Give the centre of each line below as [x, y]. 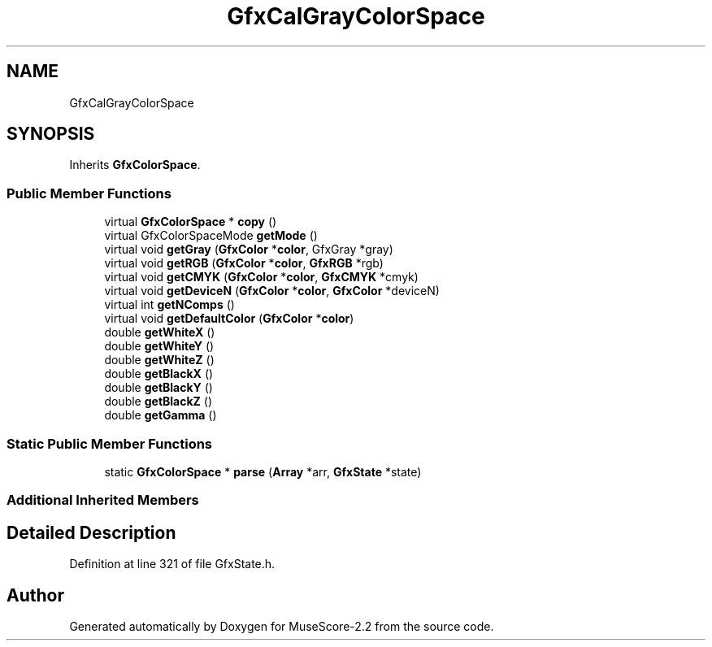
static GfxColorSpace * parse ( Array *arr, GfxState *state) [263, 471]
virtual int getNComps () [169, 305]
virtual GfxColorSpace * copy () [191, 222]
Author [35, 595]
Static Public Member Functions [110, 443]
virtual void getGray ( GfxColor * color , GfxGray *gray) [249, 250]
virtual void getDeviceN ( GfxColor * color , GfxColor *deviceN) [272, 291]
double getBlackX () [159, 374]
